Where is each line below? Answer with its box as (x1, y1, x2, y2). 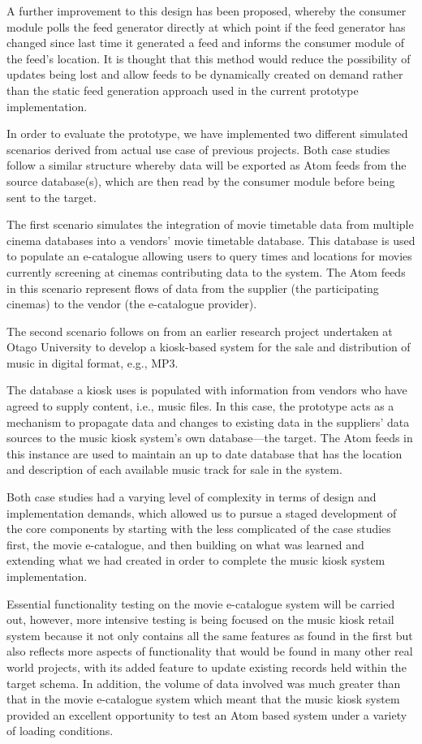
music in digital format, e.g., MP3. (6, 354, 179, 371)
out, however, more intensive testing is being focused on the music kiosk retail (6, 611, 394, 628)
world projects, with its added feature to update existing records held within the (6, 658, 407, 675)
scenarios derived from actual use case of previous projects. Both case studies (6, 140, 390, 157)
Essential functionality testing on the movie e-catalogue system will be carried (6, 595, 395, 612)
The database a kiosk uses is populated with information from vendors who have (6, 381, 407, 398)
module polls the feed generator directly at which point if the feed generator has (6, 18, 406, 35)
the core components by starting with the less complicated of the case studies (6, 520, 391, 537)
